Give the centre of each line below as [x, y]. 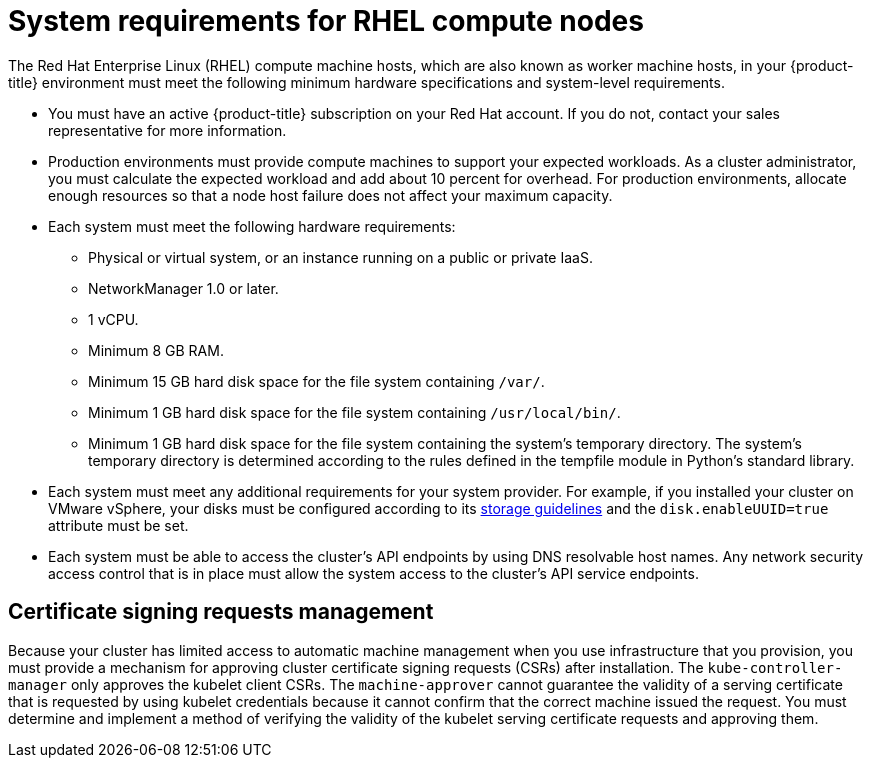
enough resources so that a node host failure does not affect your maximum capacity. [330, 195]
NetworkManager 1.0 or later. [183, 288]
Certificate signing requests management [221, 612]
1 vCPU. [113, 319]
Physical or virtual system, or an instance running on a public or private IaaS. [340, 257]
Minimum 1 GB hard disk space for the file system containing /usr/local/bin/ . [354, 412]
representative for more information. [167, 130]
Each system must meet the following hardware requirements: [252, 226]
